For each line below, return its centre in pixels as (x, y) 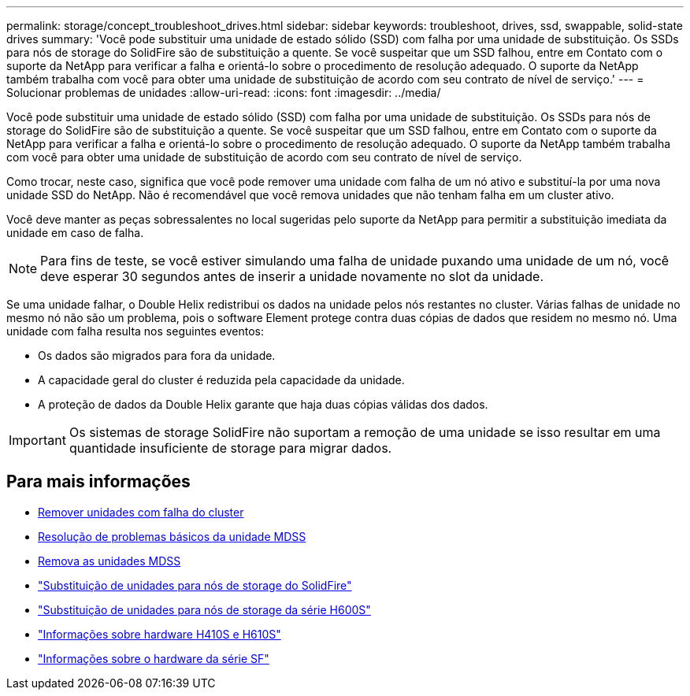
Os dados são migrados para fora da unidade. (157, 355)
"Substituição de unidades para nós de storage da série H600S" (204, 609)
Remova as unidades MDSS (109, 561)
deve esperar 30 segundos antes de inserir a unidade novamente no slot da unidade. (292, 276)
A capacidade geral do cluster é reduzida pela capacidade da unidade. (221, 380)
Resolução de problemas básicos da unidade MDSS (172, 536)
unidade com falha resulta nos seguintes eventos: (135, 331)
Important (37, 440)
